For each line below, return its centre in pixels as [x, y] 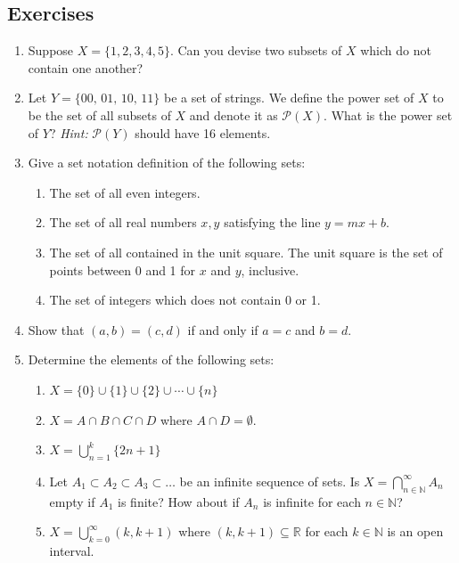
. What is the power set [388, 114]
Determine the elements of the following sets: [151, 359]
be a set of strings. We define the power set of [289, 98]
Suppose [51, 50]
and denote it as [234, 114]
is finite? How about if [179, 501]
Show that [56, 329]
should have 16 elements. [203, 132]
